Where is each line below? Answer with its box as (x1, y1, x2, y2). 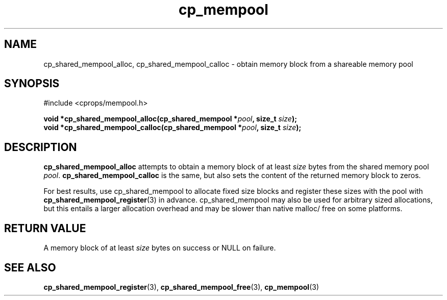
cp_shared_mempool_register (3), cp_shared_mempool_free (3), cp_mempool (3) (43, 282, 319, 291)
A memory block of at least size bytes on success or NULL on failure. (43, 243, 276, 253)
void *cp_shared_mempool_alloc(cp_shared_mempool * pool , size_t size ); (43, 114, 297, 123)
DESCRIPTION (4, 140, 77, 154)
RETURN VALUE (4, 221, 86, 235)
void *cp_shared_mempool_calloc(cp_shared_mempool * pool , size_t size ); (43, 123, 302, 132)
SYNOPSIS (4, 77, 60, 90)
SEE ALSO (4, 261, 56, 274)
